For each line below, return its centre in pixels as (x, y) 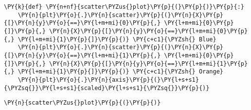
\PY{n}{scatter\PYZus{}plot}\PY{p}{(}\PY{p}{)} (82, 103)
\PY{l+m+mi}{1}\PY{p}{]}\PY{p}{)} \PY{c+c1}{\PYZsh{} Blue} (117, 39)
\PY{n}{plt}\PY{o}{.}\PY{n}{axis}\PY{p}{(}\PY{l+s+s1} (108, 80)
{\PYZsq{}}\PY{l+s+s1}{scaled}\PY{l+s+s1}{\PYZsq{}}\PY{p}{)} (107, 88)
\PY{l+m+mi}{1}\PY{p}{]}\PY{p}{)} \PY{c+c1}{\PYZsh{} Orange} (121, 72)
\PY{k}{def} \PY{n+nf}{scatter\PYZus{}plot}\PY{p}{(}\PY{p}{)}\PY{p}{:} (124, 7)
